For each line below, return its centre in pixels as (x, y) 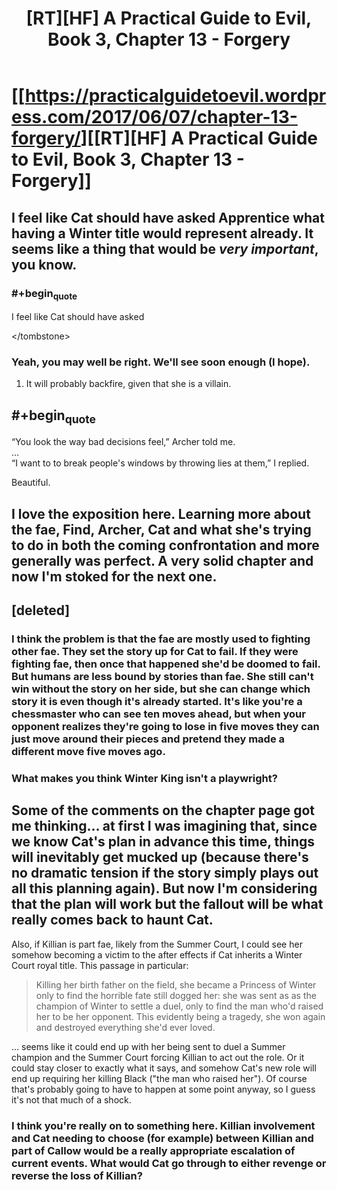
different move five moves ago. (88, 752)
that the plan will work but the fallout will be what (167, 904)
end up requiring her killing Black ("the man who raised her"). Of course (159, 1078)
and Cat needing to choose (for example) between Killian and (162, 1138)
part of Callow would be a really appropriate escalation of (153, 1150)
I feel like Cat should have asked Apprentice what (168, 217)
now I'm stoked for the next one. (114, 576)
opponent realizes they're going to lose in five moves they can (165, 727)
